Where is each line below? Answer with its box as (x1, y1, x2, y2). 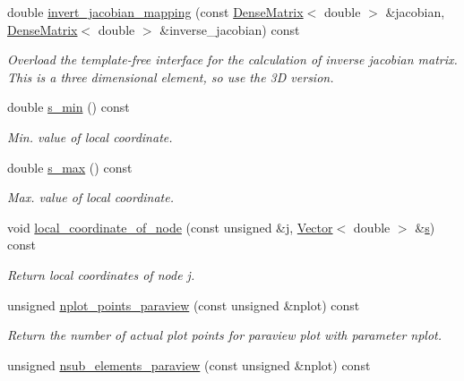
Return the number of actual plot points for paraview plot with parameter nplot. (7, 326, 443, 344)
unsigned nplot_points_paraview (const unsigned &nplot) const (7, 295, 360, 314)
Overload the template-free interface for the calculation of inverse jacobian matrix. (7, 50, 458, 69)
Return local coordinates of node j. (7, 265, 195, 284)
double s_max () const (7, 157, 133, 176)
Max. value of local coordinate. (7, 188, 175, 207)
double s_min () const (7, 97, 130, 116)
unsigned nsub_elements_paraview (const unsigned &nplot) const (7, 355, 371, 374)
